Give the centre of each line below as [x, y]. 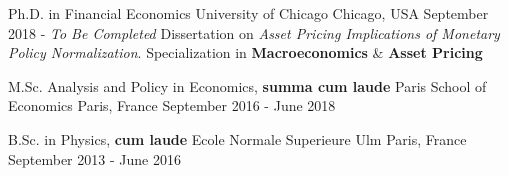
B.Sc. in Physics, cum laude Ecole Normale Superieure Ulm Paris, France [237, 138]
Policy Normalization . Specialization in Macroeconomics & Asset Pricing [245, 52]
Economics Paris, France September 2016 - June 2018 [172, 105]
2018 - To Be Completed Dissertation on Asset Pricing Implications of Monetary [254, 32]
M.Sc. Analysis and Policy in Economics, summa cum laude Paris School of [247, 85]
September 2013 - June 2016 [94, 158]
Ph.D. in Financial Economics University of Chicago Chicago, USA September [248, 13]
